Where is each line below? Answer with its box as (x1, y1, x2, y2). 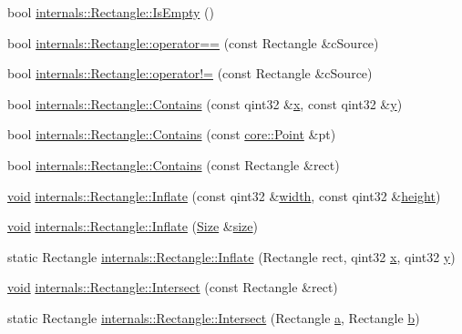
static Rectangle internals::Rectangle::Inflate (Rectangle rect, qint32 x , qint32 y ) (7, 247, 456, 266)
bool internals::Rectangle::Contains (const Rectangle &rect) (7, 155, 340, 174)
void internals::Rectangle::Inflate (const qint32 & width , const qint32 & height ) (7, 186, 441, 205)
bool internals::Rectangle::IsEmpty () (7, 3, 214, 21)
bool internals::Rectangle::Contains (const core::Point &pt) (7, 125, 336, 144)
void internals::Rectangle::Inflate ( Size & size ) (7, 217, 258, 236)
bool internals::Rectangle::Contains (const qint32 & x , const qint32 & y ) (7, 94, 403, 113)
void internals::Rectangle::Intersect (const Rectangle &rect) (7, 278, 338, 297)
